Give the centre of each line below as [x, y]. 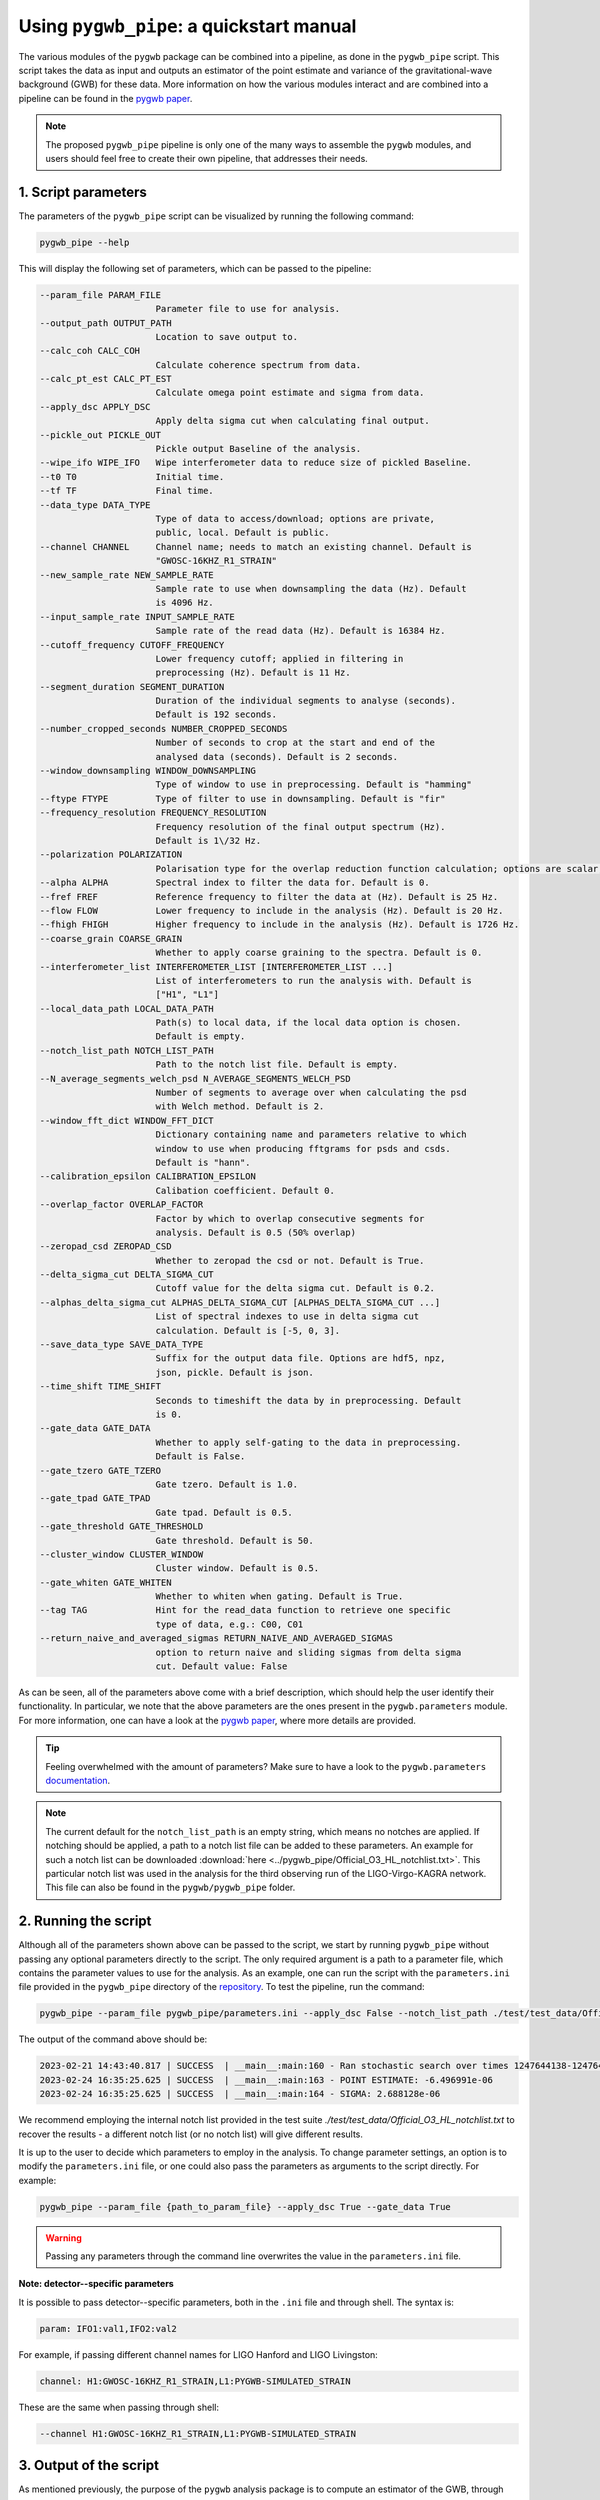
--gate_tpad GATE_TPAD [95, 1498]
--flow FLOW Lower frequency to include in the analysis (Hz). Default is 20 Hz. [271, 910]
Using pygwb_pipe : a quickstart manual [187, 26]
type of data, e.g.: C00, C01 [229, 1624]
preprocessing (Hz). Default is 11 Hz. [253, 673]
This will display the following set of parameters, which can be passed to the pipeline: [195, 268]
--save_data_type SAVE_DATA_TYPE [121, 1344]
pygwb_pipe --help [84, 242]
